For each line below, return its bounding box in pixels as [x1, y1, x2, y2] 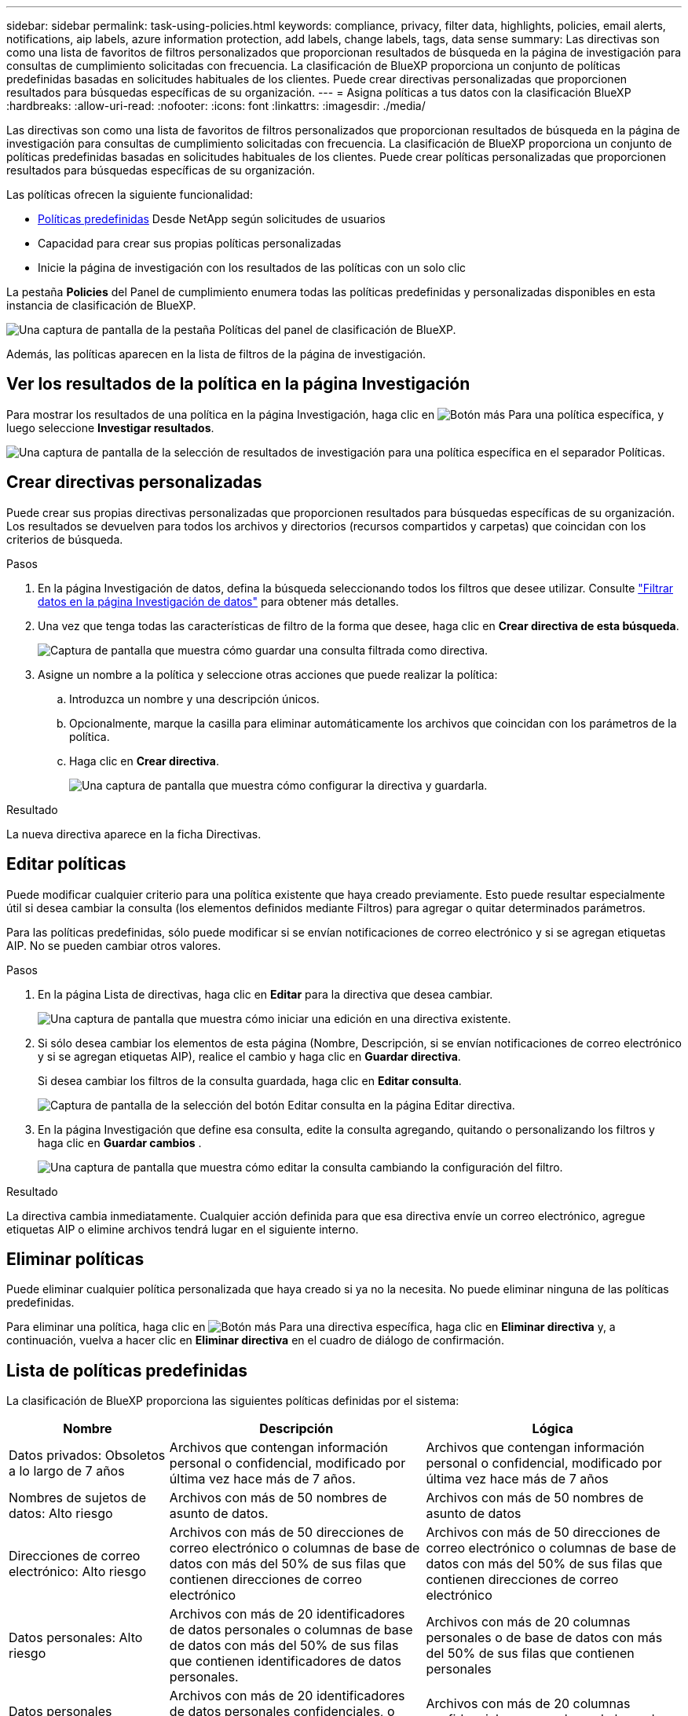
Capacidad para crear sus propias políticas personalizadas [38, 236, 342, 250]
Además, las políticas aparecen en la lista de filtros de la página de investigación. [6, 347, 426, 361]
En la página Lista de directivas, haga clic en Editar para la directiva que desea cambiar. [38, 987, 493, 1001]
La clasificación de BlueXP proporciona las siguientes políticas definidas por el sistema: [6, 1394, 459, 1408]
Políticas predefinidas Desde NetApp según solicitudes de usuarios [38, 212, 386, 225]
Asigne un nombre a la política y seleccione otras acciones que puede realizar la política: [38, 667, 498, 681]
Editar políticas [6, 854, 126, 874]
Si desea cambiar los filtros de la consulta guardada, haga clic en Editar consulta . [38, 1073, 462, 1087]
